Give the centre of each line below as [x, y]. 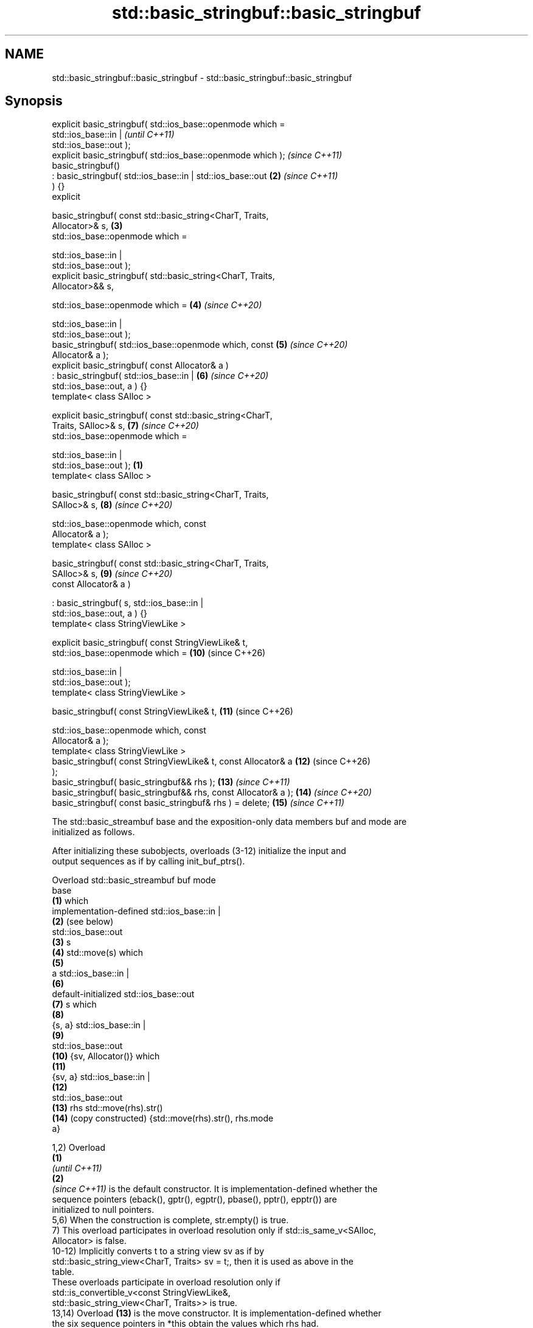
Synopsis [34, 101]
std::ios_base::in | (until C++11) [113, 135]
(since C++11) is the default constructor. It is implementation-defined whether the [215, 1189]
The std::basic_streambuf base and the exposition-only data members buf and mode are [229, 822]
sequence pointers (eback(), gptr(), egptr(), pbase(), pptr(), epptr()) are [194, 1199]
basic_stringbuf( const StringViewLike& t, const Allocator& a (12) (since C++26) [211, 761]
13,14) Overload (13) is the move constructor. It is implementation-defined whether [217, 1313]
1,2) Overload [79, 1148]
